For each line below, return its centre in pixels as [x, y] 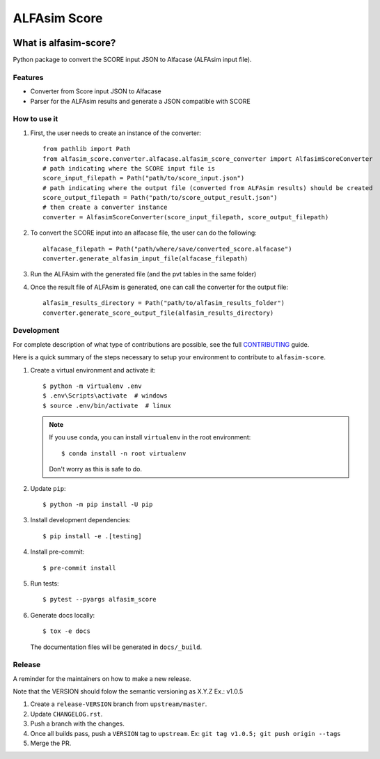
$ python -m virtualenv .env [92, 386]
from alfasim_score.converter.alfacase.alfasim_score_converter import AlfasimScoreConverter [208, 159]
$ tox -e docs [66, 631]
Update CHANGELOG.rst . [66, 714]
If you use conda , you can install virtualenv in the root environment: [150, 437]
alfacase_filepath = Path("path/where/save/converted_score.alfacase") [167, 249]
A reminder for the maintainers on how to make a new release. [102, 678]
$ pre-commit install [79, 568]
